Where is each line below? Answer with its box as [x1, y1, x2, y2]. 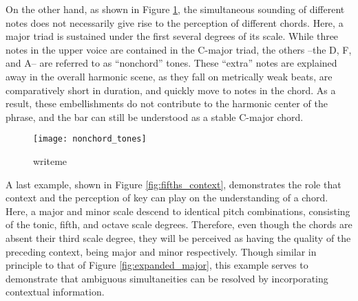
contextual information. [6, 285, 105, 299]
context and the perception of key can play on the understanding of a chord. [6, 190, 328, 205]
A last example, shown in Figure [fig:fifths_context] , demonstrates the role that [6, 177, 341, 191]
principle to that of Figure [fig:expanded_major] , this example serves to [6, 258, 308, 272]
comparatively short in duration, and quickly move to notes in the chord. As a [6, 82, 336, 97]
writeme [33, 154, 67, 168]
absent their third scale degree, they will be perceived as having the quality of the [6, 230, 351, 245]
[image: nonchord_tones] [33, 134, 147, 144]
